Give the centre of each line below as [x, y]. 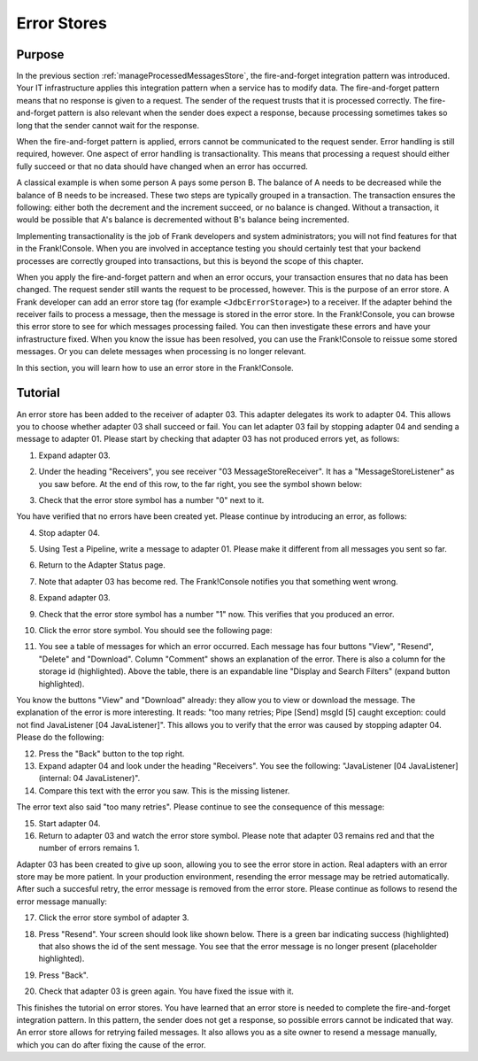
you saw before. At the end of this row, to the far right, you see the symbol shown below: [200, 484]
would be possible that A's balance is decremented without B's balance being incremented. [183, 220]
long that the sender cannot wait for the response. [108, 125]
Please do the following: [60, 737]
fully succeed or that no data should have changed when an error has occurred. [162, 166]
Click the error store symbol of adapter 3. [114, 918]
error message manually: [62, 901]
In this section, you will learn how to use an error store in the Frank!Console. [155, 368]
